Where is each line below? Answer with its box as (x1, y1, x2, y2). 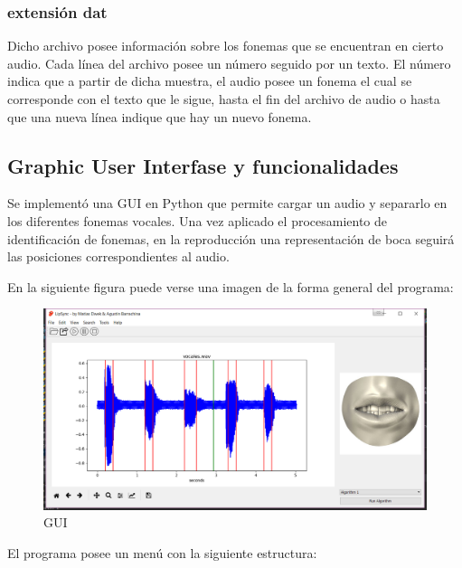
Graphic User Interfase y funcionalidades (7, 151, 399, 179)
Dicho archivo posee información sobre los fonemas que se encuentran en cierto (7, 36, 444, 55)
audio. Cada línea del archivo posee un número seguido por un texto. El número (7, 53, 451, 72)
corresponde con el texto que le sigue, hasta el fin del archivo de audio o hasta (7, 90, 440, 108)
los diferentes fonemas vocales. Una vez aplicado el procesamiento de (7, 211, 388, 230)
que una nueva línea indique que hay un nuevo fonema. (7, 107, 312, 126)
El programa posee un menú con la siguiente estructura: (7, 543, 317, 562)
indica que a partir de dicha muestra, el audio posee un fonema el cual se (7, 71, 412, 90)
